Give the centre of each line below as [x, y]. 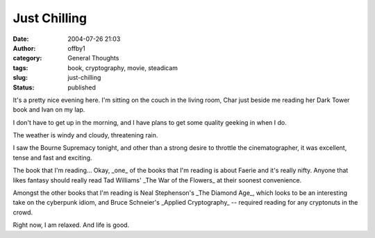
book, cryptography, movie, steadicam [123, 68]
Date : [21, 39]
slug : [20, 78]
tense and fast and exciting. [52, 158]
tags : [20, 68]
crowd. [23, 212]
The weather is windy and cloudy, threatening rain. [85, 135]
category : [27, 58]
